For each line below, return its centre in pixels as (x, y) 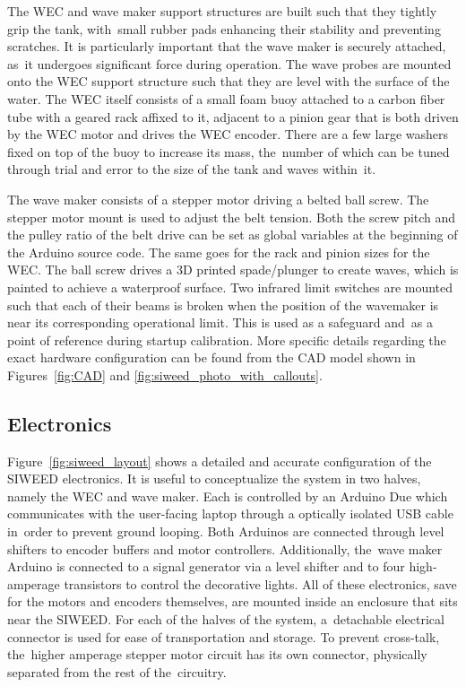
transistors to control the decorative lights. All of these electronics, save (260, 583)
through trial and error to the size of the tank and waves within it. (192, 169)
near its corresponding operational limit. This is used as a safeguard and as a (220, 322)
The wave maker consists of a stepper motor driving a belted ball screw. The (218, 199)
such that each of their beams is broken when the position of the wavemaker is (223, 304)
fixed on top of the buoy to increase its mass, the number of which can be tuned (229, 151)
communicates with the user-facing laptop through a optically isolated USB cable (230, 513)
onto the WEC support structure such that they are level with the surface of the (229, 81)
